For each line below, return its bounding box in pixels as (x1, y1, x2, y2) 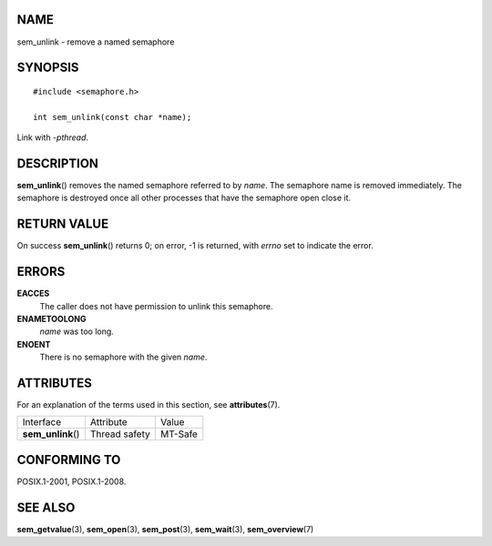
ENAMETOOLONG (16, 313, 87, 324)
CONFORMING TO (16, 451, 121, 468)
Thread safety (89, 428, 150, 440)
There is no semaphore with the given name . (39, 351, 208, 363)
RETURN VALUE (16, 217, 109, 232)
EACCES (16, 288, 50, 299)
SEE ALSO (16, 500, 76, 515)
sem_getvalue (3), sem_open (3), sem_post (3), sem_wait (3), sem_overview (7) (16, 523, 314, 534)
